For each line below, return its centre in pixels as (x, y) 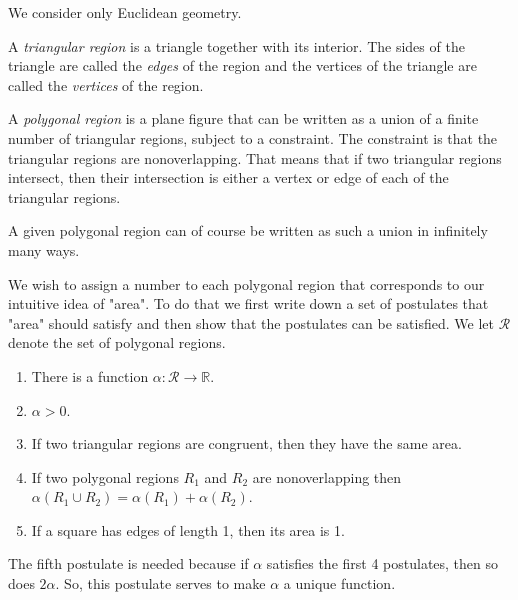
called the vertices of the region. (106, 84)
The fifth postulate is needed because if (128, 563)
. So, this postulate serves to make (160, 583)
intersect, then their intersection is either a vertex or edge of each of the (228, 177)
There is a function (90, 375)
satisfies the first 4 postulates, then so (382, 563)
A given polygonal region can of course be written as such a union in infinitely (248, 230)
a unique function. (339, 583)
